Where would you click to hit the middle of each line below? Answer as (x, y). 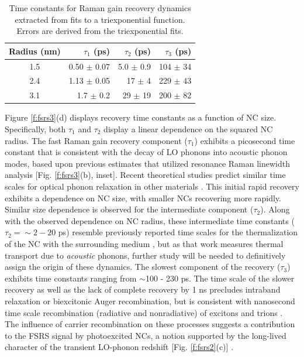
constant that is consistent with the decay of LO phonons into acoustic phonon (146, 152)
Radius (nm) (35, 51)
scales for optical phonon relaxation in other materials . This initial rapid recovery (152, 186)
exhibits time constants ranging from (71, 278)
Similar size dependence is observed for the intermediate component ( (129, 209)
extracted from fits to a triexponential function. (100, 19)
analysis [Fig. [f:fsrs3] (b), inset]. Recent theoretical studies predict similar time (145, 175)
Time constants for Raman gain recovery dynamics (100, 8)
